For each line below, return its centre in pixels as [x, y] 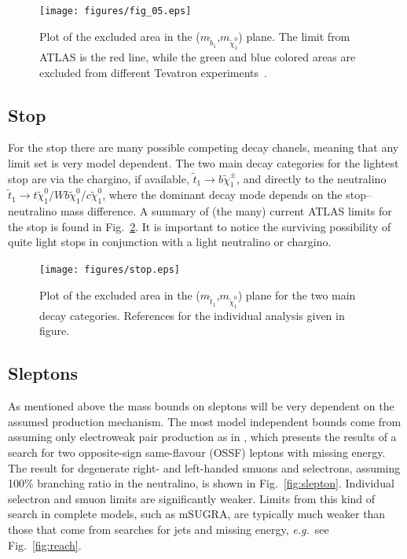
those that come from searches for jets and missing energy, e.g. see [169, 529]
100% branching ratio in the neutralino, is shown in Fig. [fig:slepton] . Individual [201, 483]
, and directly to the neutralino [312, 178]
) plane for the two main [297, 294]
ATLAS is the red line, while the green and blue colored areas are [198, 56]
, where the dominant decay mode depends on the [222, 195]
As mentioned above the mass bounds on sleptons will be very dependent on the [201, 406]
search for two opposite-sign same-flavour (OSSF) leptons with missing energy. [197, 452]
